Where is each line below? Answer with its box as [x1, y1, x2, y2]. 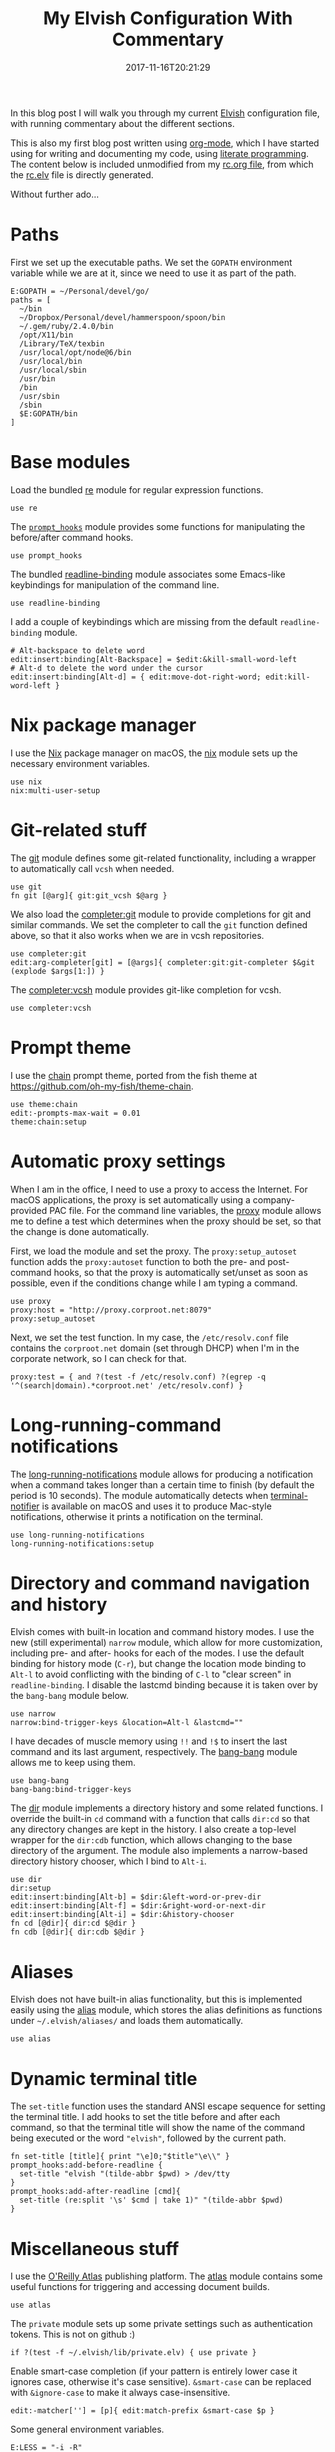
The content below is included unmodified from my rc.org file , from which [10, 158, 314, 170]
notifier [10, 1500, 40, 1512]
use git [10, 882, 43, 892]
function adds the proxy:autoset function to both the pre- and [10, 1255, 266, 1267]
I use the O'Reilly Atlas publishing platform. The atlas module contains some [10, 2270, 323, 2282]
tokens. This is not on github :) [10, 2328, 136, 2341]
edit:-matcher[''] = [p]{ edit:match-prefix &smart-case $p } [10, 2406, 275, 2416]
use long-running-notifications [10, 1530, 145, 1540]
